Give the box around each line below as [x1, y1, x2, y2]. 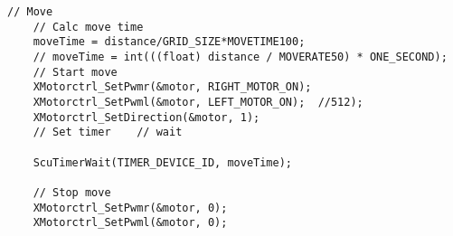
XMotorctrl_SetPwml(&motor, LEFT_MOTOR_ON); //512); [33, 95, 363, 109]
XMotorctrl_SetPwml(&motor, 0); [33, 216, 228, 230]
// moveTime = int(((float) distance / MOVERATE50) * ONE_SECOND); [33, 50, 448, 63]
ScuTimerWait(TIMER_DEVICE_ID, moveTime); [33, 156, 292, 169]
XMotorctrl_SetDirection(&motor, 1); [33, 110, 260, 124]
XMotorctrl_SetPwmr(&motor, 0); [33, 201, 228, 214]
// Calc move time [33, 20, 144, 33]
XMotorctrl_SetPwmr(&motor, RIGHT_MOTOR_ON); [33, 80, 312, 94]
